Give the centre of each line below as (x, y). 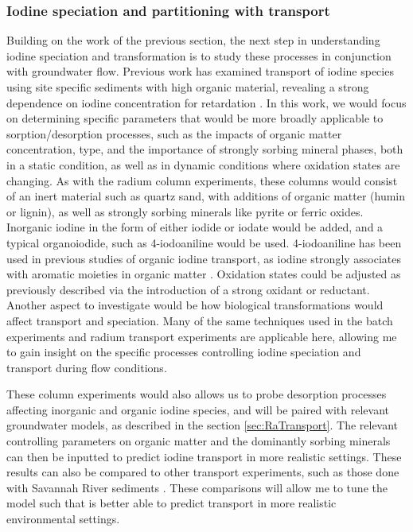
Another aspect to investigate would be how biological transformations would (195, 305)
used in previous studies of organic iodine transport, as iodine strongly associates (204, 258)
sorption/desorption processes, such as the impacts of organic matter (174, 133)
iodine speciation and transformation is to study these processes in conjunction (199, 55)
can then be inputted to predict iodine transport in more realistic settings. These (204, 456)
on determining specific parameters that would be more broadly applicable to (195, 118)
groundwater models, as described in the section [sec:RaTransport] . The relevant (203, 425)
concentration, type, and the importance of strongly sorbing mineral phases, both (205, 149)
